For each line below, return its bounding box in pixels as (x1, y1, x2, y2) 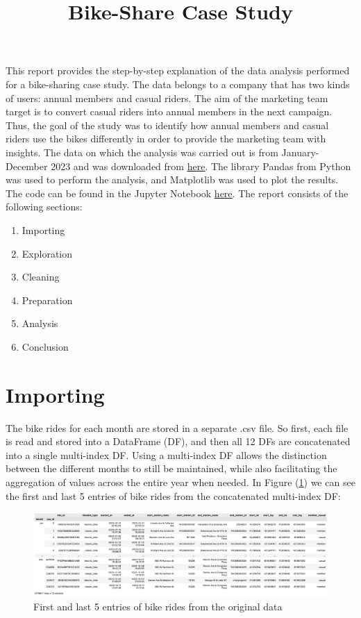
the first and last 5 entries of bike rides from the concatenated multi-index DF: (6, 488, 341, 503)
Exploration (22, 246, 73, 260)
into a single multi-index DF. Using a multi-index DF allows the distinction (6, 447, 327, 462)
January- (281, 144, 319, 159)
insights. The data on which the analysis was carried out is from (6, 144, 278, 159)
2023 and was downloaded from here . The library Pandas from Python (51, 158, 351, 173)
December (6, 158, 48, 173)
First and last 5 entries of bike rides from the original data (33, 599, 283, 614)
